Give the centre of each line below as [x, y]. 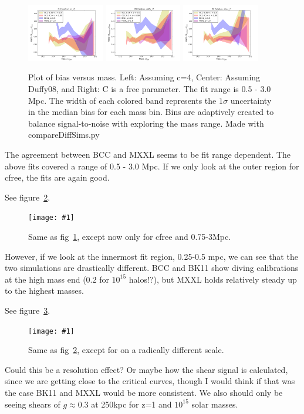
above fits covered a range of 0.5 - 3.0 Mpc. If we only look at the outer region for [152, 166]
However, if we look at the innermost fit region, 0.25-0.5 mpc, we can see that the [151, 256]
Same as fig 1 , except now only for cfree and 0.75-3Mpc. [130, 237]
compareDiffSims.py [64, 135]
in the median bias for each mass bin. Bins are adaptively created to [151, 112]
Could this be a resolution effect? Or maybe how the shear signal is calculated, [146, 369]
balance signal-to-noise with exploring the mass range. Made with [146, 123]
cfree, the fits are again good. [57, 177]
